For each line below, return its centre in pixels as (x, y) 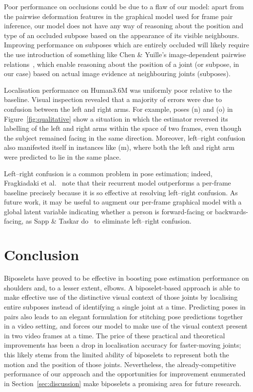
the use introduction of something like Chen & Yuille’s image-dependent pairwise (125, 54)
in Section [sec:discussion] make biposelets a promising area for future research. (123, 383)
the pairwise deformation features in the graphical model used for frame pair (118, 16)
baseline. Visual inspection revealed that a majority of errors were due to (113, 99)
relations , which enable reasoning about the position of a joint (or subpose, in (122, 64)
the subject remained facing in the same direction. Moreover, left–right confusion (125, 137)
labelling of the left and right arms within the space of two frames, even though (123, 128)
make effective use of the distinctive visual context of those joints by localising (121, 297)
